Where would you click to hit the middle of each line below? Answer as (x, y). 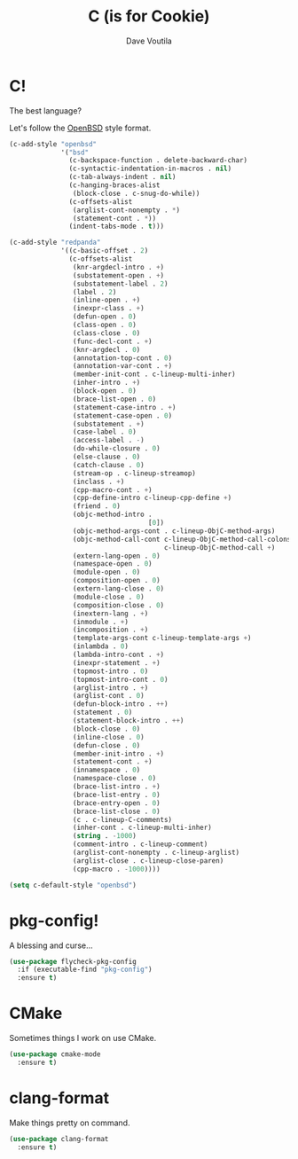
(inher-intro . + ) (106, 383)
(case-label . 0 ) (105, 432)
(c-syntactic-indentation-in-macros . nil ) (150, 169)
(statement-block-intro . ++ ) (128, 721)
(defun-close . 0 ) (106, 745)
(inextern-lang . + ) (110, 614)
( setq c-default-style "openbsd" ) (73, 885)
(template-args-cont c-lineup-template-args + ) (162, 638)
